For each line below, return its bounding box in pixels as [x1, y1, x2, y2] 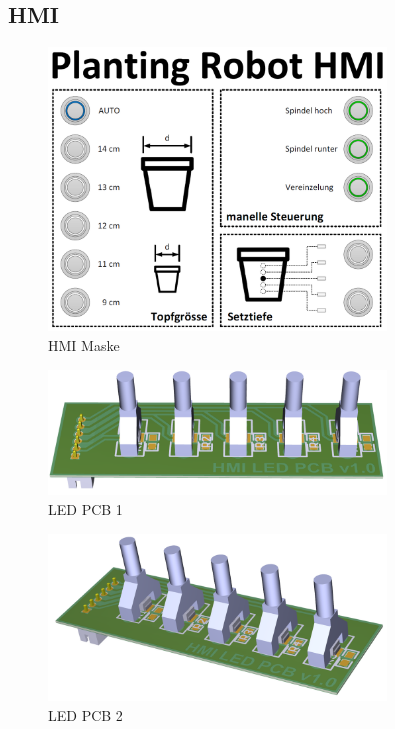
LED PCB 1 [48, 499, 123, 520]
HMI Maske [48, 334, 120, 355]
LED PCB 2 [48, 704, 123, 725]
